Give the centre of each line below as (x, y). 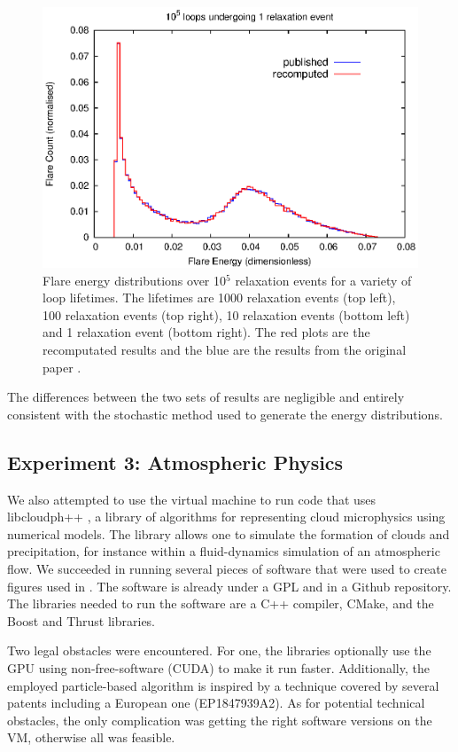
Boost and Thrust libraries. (82, 620)
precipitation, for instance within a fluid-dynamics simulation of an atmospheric (224, 551)
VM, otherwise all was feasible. (91, 737)
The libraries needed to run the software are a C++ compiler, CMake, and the (221, 603)
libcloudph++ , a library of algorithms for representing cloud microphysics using (226, 517)
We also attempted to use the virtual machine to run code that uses (192, 499)
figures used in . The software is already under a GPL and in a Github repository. (229, 586)
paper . (62, 367)
